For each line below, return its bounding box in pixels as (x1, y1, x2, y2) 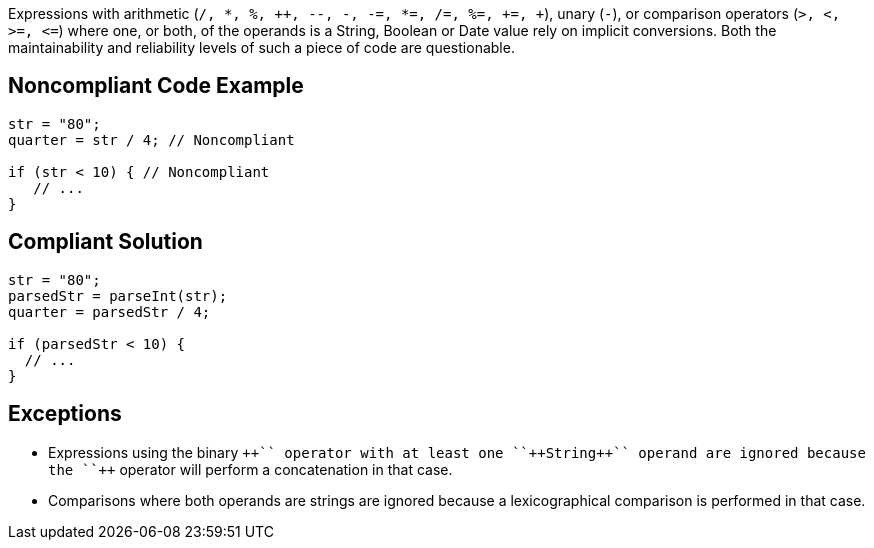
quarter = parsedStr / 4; (8, 303, 211, 320)
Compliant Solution (8, 229, 203, 255)
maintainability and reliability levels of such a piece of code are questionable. (8, 39, 515, 56)
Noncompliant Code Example (8, 73, 304, 99)
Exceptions (8, 401, 122, 427)
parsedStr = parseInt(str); (8, 287, 228, 304)
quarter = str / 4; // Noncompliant (8, 131, 295, 148)
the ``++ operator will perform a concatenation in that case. (48, 460, 453, 478)
